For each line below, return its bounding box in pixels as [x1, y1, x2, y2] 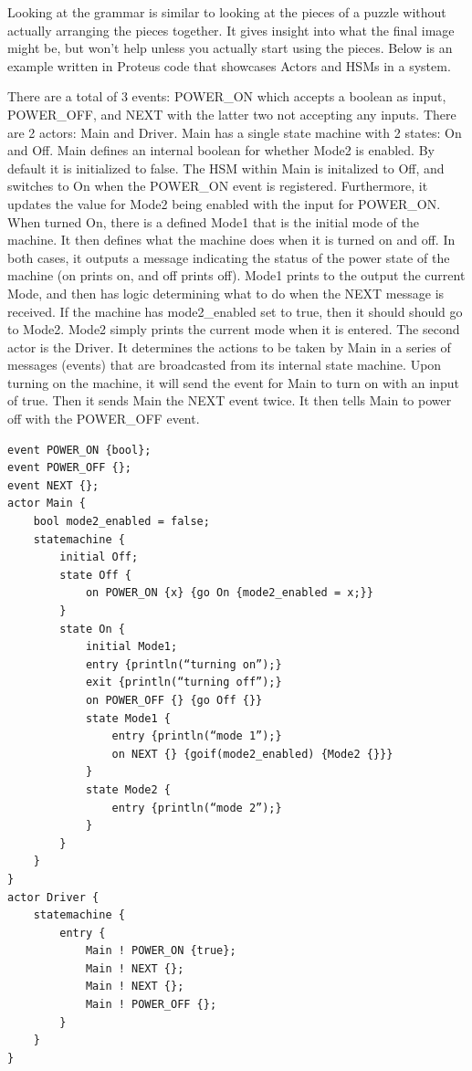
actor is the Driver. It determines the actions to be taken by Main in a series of [7, 337, 451, 356]
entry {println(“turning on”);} [85, 657, 282, 671]
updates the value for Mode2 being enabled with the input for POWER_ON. [7, 194, 441, 213]
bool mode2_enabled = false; [33, 515, 210, 529]
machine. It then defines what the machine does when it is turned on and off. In [7, 230, 456, 249]
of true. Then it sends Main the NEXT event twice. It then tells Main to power [7, 391, 452, 410]
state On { [59, 622, 125, 635]
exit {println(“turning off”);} [85, 676, 282, 689]
